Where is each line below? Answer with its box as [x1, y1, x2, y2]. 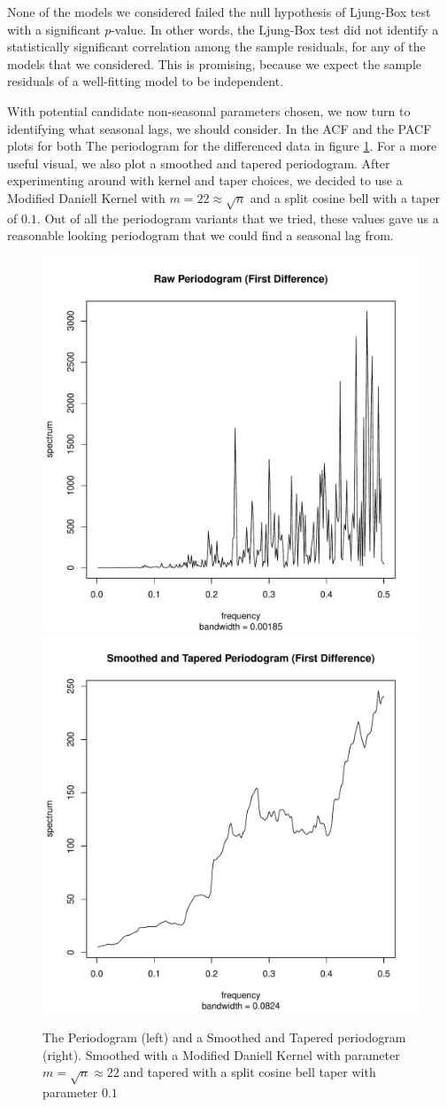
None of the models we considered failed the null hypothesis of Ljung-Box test [7, 3, 431, 20]
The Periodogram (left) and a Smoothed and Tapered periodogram [42, 1028, 406, 1047]
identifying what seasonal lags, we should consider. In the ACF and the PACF [7, 119, 432, 137]
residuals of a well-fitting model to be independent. [7, 72, 284, 90]
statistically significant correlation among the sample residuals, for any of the [7, 37, 426, 56]
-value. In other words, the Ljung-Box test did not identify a [111, 19, 439, 38]
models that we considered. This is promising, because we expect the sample [7, 54, 421, 73]
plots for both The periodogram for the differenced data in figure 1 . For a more [7, 136, 437, 155]
